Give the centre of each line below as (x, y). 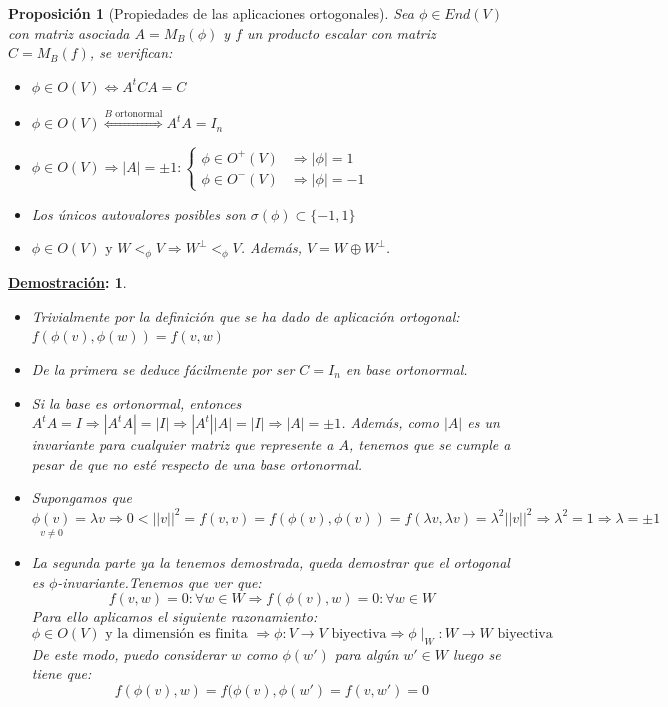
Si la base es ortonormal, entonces (136, 402)
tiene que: (61, 673)
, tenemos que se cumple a (429, 444)
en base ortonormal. (406, 369)
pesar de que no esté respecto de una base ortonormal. (197, 463)
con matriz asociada (69, 32)
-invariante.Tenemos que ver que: (159, 581)
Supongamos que (81, 497)
